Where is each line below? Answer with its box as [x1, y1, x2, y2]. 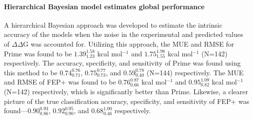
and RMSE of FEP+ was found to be [4, 77, 116, 87]
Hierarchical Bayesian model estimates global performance [4, 1, 205, 11]
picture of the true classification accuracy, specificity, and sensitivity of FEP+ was [4, 96, 250, 106]
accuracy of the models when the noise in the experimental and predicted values [4, 29, 243, 39]
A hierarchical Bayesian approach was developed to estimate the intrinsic [4, 19, 222, 30]
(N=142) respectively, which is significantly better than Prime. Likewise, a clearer [4, 86, 248, 96]
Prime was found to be [4, 48, 72, 58]
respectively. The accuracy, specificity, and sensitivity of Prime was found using [4, 58, 241, 68]
